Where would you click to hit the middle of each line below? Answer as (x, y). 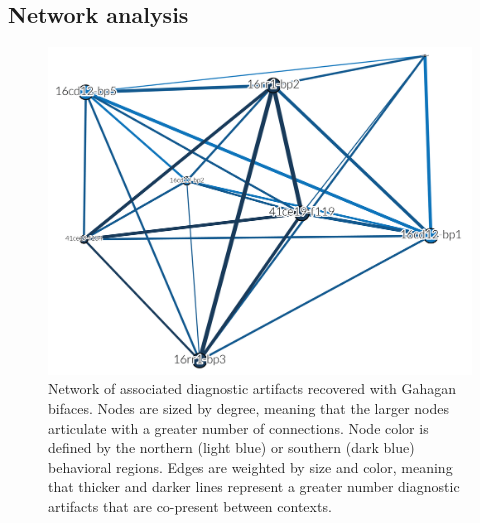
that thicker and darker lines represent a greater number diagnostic (254, 486)
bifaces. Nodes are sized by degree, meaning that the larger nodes (248, 407)
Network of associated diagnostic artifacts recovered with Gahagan (252, 388)
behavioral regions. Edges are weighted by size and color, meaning (250, 466)
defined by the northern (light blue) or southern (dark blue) (231, 447)
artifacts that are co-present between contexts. (190, 505)
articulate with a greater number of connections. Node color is (238, 427)
